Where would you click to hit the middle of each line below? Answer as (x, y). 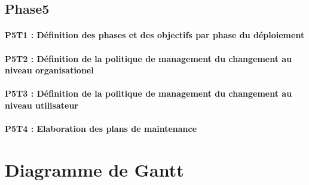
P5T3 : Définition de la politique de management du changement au (149, 93)
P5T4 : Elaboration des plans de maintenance (101, 129)
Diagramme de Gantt (94, 169)
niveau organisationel (49, 70)
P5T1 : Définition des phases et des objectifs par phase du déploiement (155, 35)
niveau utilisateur (42, 105)
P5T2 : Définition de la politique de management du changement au (149, 58)
